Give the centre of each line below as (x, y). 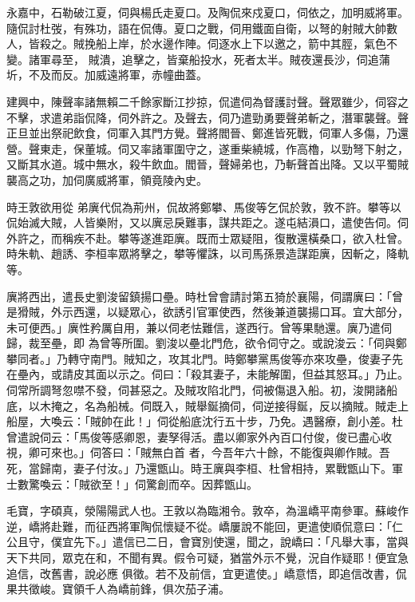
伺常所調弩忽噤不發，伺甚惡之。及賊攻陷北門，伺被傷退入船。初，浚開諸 (196, 390)
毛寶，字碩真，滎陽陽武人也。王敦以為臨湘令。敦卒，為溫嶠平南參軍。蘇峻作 (207, 511)
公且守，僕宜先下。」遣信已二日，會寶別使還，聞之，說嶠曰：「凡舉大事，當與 (207, 542)
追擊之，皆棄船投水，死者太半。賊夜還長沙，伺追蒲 (256, 59)
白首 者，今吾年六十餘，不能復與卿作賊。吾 (276, 452)
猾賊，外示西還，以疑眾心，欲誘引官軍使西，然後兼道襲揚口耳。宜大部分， (213, 312)
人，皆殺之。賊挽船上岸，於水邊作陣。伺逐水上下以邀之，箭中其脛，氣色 (196, 44)
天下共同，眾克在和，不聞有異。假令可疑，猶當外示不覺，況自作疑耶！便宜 (202, 557)
